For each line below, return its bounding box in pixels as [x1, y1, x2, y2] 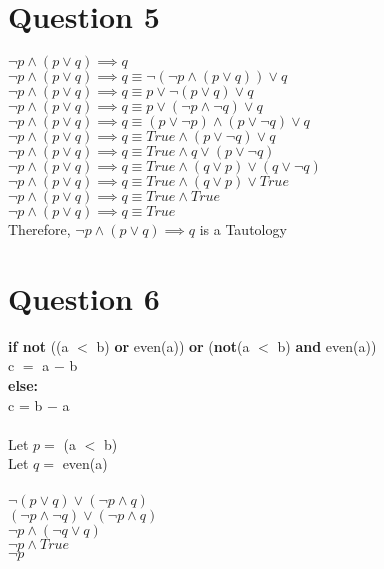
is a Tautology [199, 219, 287, 240]
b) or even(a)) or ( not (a [96, 335, 250, 356]
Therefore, [8, 219, 71, 240]
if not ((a [8, 335, 69, 356]
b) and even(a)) [277, 335, 377, 356]
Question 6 [8, 277, 160, 318]
